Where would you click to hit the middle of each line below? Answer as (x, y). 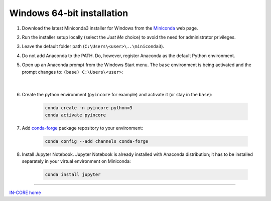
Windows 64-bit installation (69, 13)
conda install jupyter (73, 174)
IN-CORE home (25, 192)
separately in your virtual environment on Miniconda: (76, 161)
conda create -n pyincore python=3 (89, 108)
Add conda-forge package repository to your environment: (82, 128)
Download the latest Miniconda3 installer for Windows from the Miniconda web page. (110, 28)
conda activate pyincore (76, 115)
